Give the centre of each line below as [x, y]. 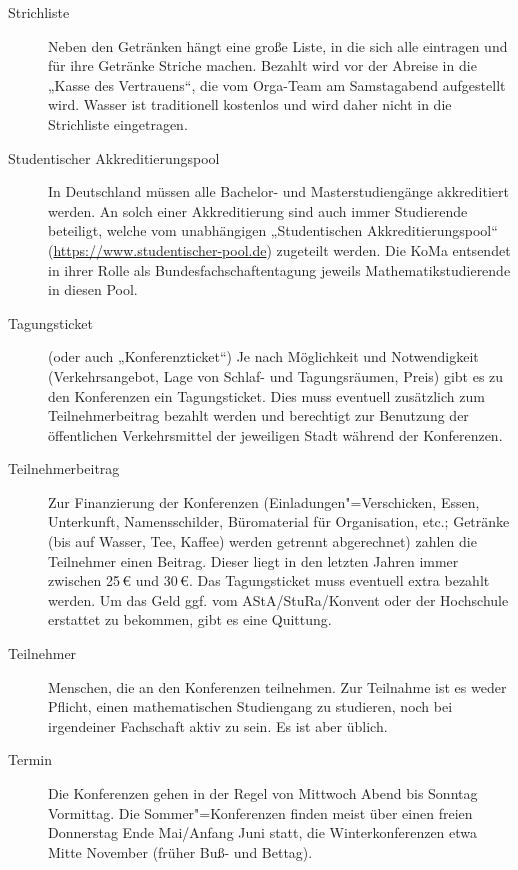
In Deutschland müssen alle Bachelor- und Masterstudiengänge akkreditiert [278, 191]
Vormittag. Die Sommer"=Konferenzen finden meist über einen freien [260, 812]
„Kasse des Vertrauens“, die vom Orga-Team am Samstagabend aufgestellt [277, 84]
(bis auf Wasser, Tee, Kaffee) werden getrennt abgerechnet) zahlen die [262, 541]
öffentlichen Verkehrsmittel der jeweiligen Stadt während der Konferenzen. [275, 434]
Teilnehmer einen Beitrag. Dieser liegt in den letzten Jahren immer [253, 560]
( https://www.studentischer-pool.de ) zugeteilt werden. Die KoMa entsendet [279, 249]
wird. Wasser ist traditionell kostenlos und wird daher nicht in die [250, 104]
